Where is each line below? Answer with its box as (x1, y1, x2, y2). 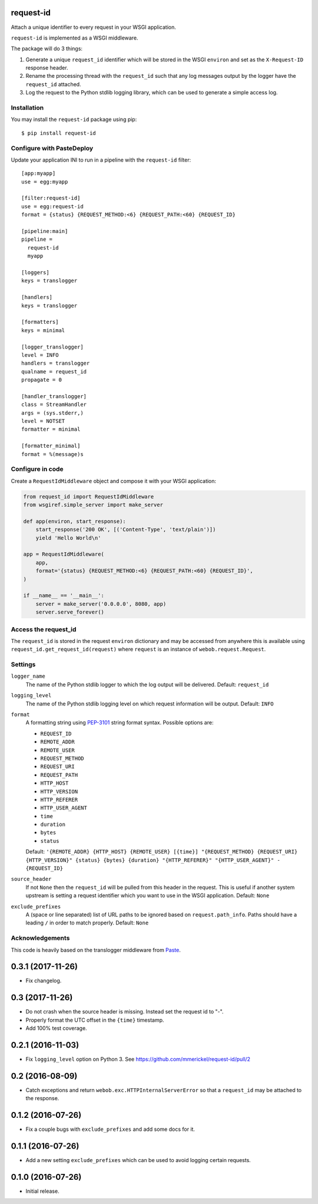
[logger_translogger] (21, 343, 84, 350)
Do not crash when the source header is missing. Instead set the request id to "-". (25, 1008, 224, 1015)
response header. (25, 64, 68, 71)
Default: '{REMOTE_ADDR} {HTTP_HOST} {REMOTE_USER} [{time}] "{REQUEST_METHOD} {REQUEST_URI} (25, 848, 298, 855)
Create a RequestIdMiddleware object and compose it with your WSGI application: (11, 477, 217, 484)
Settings (11, 661, 36, 669)
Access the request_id (11, 625, 77, 634)
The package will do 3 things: (11, 45, 82, 53)
